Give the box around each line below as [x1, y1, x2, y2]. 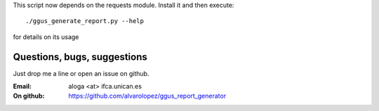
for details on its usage [13, 32, 79, 41]
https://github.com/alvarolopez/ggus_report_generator [68, 91, 227, 101]
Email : [13, 82, 32, 91]
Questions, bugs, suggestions [13, 51, 147, 63]
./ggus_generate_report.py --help [25, 17, 144, 25]
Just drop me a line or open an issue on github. [13, 69, 149, 77]
